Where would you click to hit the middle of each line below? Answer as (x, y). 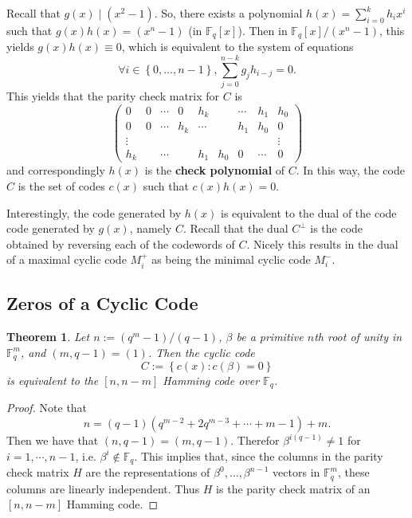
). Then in (263, 30)
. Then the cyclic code (201, 352)
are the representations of (148, 472)
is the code (337, 228)
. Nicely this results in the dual (322, 243)
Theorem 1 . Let (48, 336)
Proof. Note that (47, 408)
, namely (151, 228)
